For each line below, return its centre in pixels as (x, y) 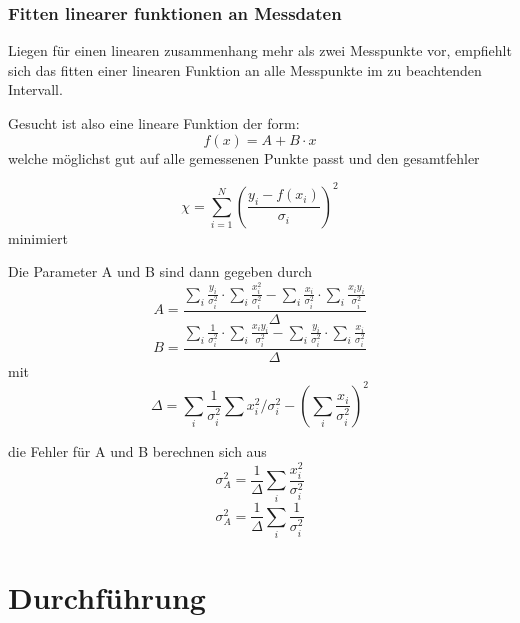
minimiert (38, 237)
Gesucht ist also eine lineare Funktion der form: (154, 123)
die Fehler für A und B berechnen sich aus (137, 450)
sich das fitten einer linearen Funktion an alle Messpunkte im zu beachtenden (245, 69)
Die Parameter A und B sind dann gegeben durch (160, 271)
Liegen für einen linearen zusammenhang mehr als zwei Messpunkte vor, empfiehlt (260, 50)
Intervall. (35, 89)
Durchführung (107, 596)
